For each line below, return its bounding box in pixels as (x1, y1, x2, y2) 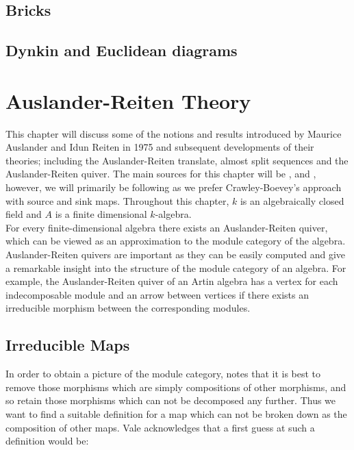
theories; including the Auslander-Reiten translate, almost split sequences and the (5, 153, 349, 167)
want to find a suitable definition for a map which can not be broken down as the (5, 406, 347, 421)
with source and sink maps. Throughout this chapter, (5, 193, 229, 208)
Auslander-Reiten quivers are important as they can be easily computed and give (5, 247, 346, 262)
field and (5, 207, 42, 221)
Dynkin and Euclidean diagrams (5, 40, 238, 61)
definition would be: (5, 434, 89, 448)
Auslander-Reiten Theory (5, 86, 251, 114)
